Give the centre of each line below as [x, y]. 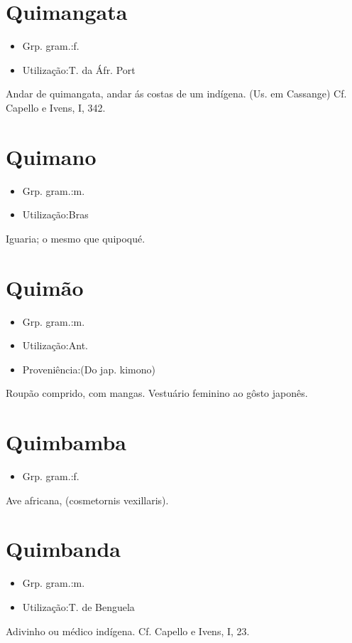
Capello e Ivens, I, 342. [56, 107]
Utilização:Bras [55, 214]
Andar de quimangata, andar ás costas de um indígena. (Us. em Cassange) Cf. [176, 94]
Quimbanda [63, 549]
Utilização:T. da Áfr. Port [79, 69]
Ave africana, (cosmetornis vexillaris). [87, 500]
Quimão [45, 287]
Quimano [51, 156]
